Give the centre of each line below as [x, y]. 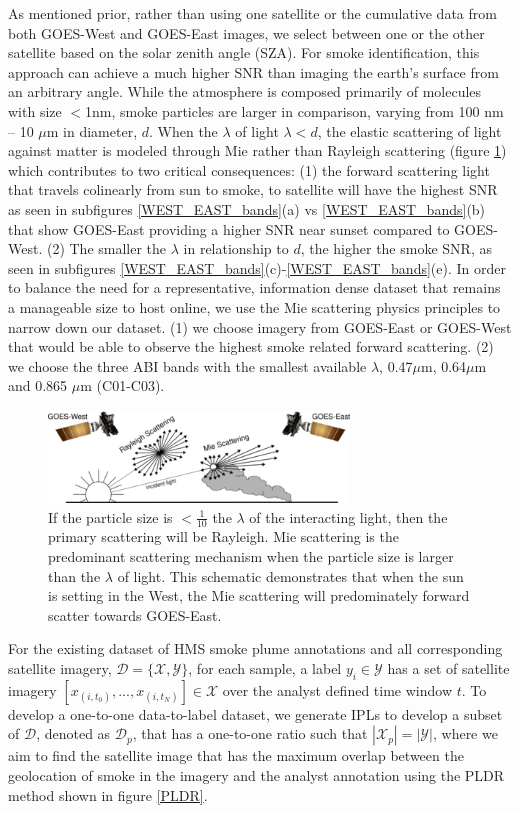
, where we [465, 733]
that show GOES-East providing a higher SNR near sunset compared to [229, 228]
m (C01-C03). [122, 385]
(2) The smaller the [106, 248]
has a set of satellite [448, 668]
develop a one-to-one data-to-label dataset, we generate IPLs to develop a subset [255, 713]
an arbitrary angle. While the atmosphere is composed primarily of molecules [245, 91]
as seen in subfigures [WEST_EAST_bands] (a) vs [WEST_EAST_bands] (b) [247, 208]
